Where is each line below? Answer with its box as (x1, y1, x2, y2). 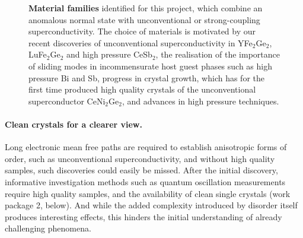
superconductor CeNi (28, 94, 106, 107)
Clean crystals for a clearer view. (5, 118, 142, 130)
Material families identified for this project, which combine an (28, 2, 263, 14)
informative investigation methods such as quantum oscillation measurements (5, 175, 286, 188)
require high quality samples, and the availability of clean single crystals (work (5, 187, 291, 199)
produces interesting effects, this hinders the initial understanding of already (5, 210, 282, 223)
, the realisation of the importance (155, 48, 280, 61)
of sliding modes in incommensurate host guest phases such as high (28, 59, 272, 72)
